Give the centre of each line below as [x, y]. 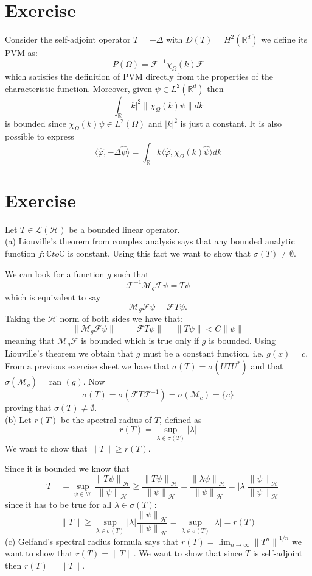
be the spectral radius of [106, 419]
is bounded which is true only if [140, 340]
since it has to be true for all [58, 504]
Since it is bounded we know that [67, 468]
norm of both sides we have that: [121, 318]
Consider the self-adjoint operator [68, 39]
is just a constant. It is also [231, 123]
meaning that [30, 340]
